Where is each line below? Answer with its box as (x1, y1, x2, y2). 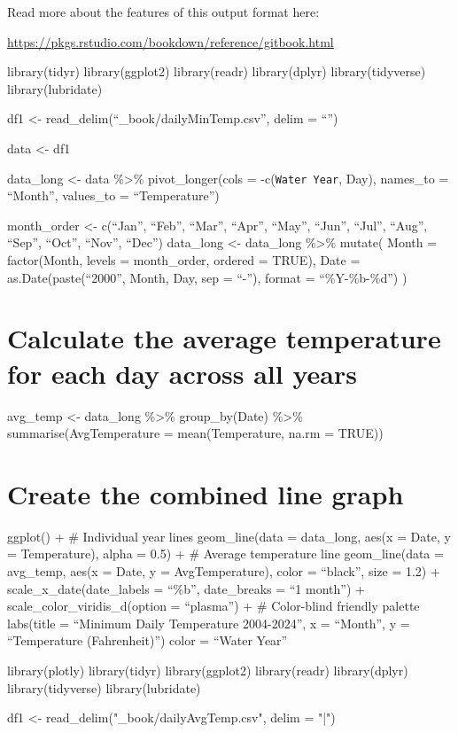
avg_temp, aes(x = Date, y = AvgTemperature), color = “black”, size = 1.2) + (7, 562, 440, 580)
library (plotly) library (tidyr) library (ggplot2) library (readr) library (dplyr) (7, 660, 408, 679)
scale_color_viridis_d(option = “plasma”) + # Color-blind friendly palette (7, 597, 420, 615)
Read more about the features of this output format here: (7, 3, 320, 20)
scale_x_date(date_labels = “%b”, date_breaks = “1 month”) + (7, 579, 365, 597)
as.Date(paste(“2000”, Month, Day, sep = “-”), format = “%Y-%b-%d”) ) (7, 268, 408, 286)
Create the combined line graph (7, 475, 404, 511)
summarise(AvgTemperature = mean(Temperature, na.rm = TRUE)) (7, 424, 384, 442)
